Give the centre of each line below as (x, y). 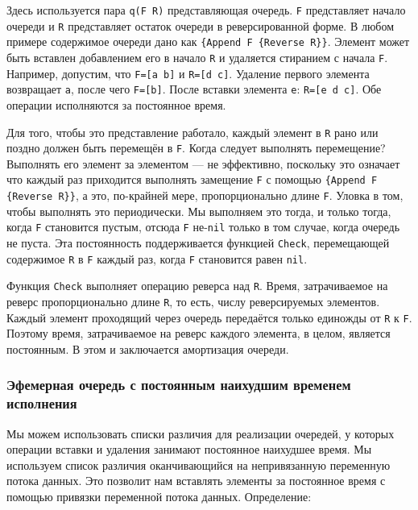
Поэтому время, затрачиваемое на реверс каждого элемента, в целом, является (199, 333)
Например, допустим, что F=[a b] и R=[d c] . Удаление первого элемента (188, 73)
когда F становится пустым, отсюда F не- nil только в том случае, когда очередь (203, 227)
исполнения (42, 403)
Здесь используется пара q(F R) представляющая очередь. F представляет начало (206, 10)
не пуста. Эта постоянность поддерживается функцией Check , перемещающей (198, 243)
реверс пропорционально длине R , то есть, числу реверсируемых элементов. (193, 301)
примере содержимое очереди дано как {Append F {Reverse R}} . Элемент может (208, 41)
